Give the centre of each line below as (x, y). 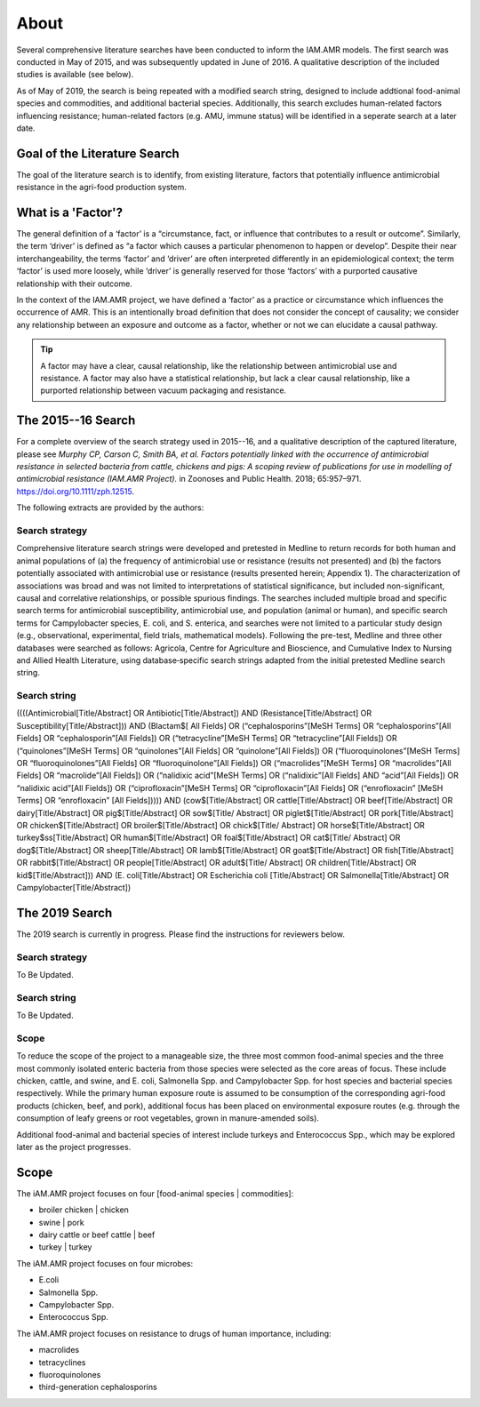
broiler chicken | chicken (84, 1210)
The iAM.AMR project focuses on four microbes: (105, 1263)
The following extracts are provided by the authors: (110, 508)
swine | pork (61, 1222)
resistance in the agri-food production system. (101, 188)
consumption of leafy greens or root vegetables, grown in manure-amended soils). (168, 1118)
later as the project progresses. (74, 1147)
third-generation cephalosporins (98, 1387)
